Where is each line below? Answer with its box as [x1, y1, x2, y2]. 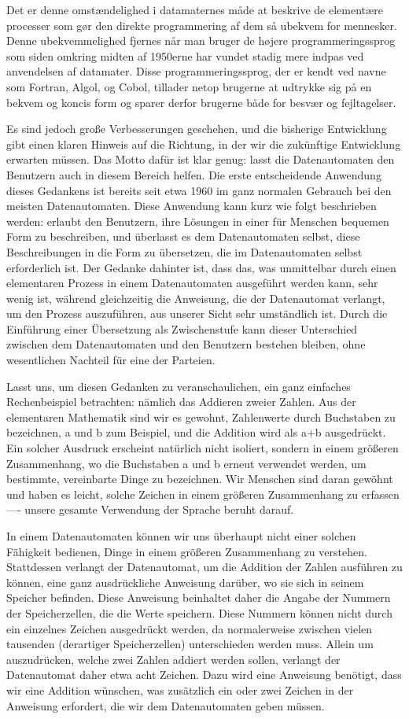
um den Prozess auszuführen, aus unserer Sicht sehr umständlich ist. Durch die [6, 305, 388, 322]
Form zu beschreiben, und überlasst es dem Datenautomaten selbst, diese [6, 228, 360, 245]
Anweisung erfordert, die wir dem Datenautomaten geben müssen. [6, 697, 325, 713]
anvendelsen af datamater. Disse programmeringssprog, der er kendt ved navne [6, 63, 386, 79]
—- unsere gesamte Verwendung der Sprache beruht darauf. [6, 501, 294, 518]
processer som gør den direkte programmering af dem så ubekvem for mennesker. [6, 17, 397, 33]
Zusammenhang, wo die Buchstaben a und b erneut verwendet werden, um [6, 455, 367, 471]
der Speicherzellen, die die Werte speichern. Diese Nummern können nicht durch [6, 604, 392, 621]
